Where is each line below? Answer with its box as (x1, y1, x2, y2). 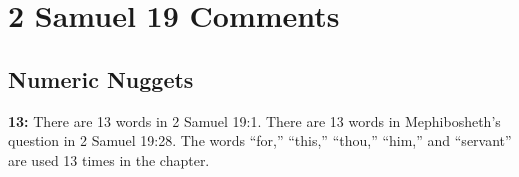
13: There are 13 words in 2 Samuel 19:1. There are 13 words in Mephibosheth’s (8, 110, 501, 131)
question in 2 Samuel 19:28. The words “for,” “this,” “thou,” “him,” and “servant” (8, 130, 512, 151)
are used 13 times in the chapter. (8, 149, 210, 170)
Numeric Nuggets (8, 63, 194, 94)
